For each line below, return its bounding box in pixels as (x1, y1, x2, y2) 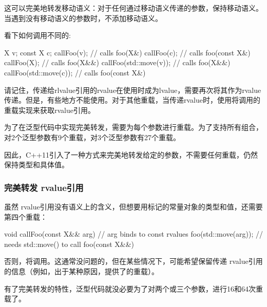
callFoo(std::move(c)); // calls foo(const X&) (4, 67, 146, 78)
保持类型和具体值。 (4, 159, 69, 170)
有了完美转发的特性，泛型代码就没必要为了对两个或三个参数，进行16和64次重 (4, 283, 263, 294)
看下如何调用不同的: (4, 30, 71, 41)
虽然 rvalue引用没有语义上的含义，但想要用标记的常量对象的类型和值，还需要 (4, 201, 263, 212)
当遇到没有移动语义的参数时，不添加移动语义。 (4, 12, 162, 23)
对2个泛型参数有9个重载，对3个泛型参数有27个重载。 (4, 131, 180, 142)
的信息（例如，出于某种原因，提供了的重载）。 (4, 265, 159, 276)
